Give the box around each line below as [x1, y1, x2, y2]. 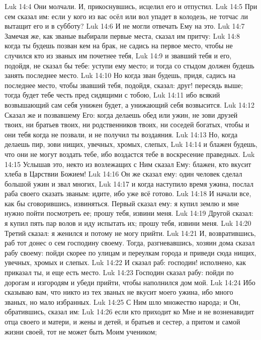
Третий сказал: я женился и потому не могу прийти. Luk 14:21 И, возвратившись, [5, 227, 256, 238]
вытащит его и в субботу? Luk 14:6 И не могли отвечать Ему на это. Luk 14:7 [5, 21, 245, 31]
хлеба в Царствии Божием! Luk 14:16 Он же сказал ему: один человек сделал [5, 168, 242, 179]
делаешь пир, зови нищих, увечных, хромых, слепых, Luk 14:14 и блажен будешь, [5, 139, 257, 149]
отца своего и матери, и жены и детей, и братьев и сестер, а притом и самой [5, 316, 240, 326]
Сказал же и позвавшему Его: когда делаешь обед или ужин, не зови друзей [5, 109, 238, 120]
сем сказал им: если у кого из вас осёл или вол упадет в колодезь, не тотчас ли [5, 11, 248, 21]
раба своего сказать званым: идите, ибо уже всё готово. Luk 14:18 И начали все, [5, 188, 251, 199]
